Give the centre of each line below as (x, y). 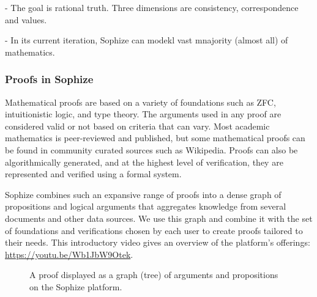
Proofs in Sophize (49, 79)
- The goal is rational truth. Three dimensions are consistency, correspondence (152, 7)
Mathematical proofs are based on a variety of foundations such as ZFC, (140, 102)
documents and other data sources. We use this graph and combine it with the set (159, 218)
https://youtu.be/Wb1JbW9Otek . (69, 254)
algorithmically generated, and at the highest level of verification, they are (144, 162)
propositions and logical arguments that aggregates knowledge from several (146, 206)
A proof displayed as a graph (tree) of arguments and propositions (154, 275)
